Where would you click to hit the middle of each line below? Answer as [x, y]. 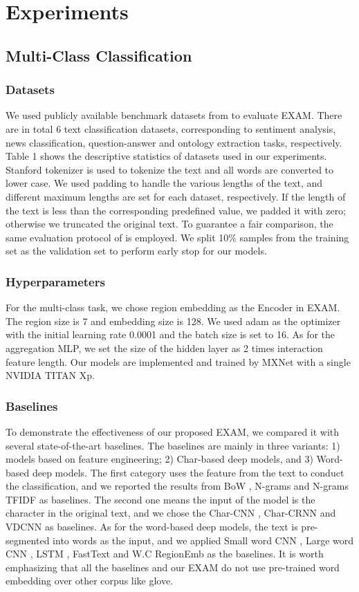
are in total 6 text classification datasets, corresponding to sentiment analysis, [171, 128]
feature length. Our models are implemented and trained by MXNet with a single [178, 361]
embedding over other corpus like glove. [90, 581]
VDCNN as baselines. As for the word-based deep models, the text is [152, 527]
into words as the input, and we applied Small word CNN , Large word [203, 540]
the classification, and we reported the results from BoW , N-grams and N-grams [177, 486]
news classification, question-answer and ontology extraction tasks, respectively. [174, 142]
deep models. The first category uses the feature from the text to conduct [188, 472]
